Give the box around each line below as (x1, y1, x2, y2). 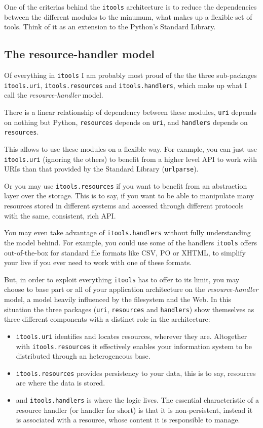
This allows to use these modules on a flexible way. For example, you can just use (4, 143, 257, 154)
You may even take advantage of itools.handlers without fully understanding (4, 227, 251, 238)
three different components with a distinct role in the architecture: (4, 314, 210, 324)
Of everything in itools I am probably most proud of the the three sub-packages (4, 70, 257, 80)
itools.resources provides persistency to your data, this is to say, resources (16, 367, 256, 378)
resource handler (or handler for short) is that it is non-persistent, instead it (16, 404, 253, 415)
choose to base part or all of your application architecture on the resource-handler (4, 284, 258, 294)
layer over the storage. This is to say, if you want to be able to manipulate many (4, 190, 254, 201)
